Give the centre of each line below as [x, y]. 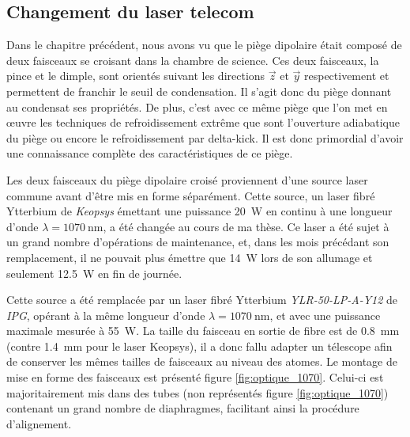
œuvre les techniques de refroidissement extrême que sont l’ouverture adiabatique [203, 122]
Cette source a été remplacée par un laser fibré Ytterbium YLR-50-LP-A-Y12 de [202, 300]
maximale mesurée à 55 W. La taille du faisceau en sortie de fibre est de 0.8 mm [203, 331]
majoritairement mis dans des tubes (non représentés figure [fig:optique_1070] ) [197, 392]
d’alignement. [39, 423]
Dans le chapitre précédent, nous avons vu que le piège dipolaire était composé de [204, 45]
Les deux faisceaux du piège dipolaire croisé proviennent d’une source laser [187, 179]
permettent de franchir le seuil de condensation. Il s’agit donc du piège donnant [199, 91]
